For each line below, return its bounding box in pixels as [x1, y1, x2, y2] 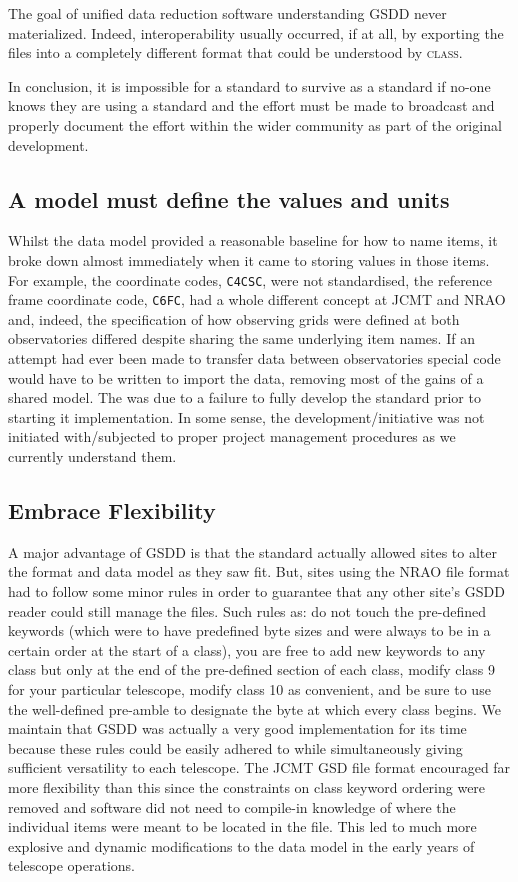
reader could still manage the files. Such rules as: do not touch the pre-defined [8, 600, 487, 621]
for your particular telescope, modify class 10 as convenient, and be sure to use [8, 678, 491, 699]
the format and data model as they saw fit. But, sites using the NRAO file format [8, 561, 510, 582]
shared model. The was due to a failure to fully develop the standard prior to [8, 387, 481, 408]
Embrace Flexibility [8, 495, 216, 525]
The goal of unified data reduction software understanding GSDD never [8, 3, 447, 23]
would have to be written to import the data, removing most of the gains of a [8, 367, 484, 388]
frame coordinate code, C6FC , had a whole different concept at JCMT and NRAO [8, 289, 506, 310]
